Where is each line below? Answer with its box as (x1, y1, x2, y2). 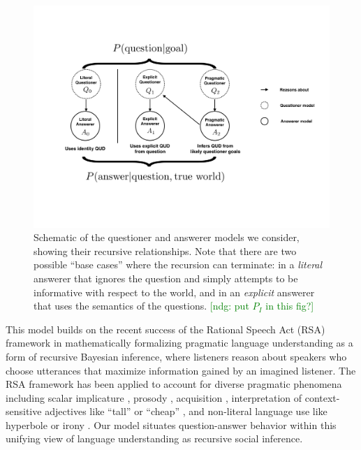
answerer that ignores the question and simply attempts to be (34, 270, 298, 285)
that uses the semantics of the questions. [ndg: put (34, 298, 249, 313)
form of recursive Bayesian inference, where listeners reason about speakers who (6, 349, 347, 363)
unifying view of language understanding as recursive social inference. (6, 431, 303, 446)
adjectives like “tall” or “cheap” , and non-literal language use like (45, 404, 327, 419)
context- (304, 390, 340, 405)
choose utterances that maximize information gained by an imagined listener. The (6, 363, 356, 377)
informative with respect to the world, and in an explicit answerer (34, 284, 315, 299)
